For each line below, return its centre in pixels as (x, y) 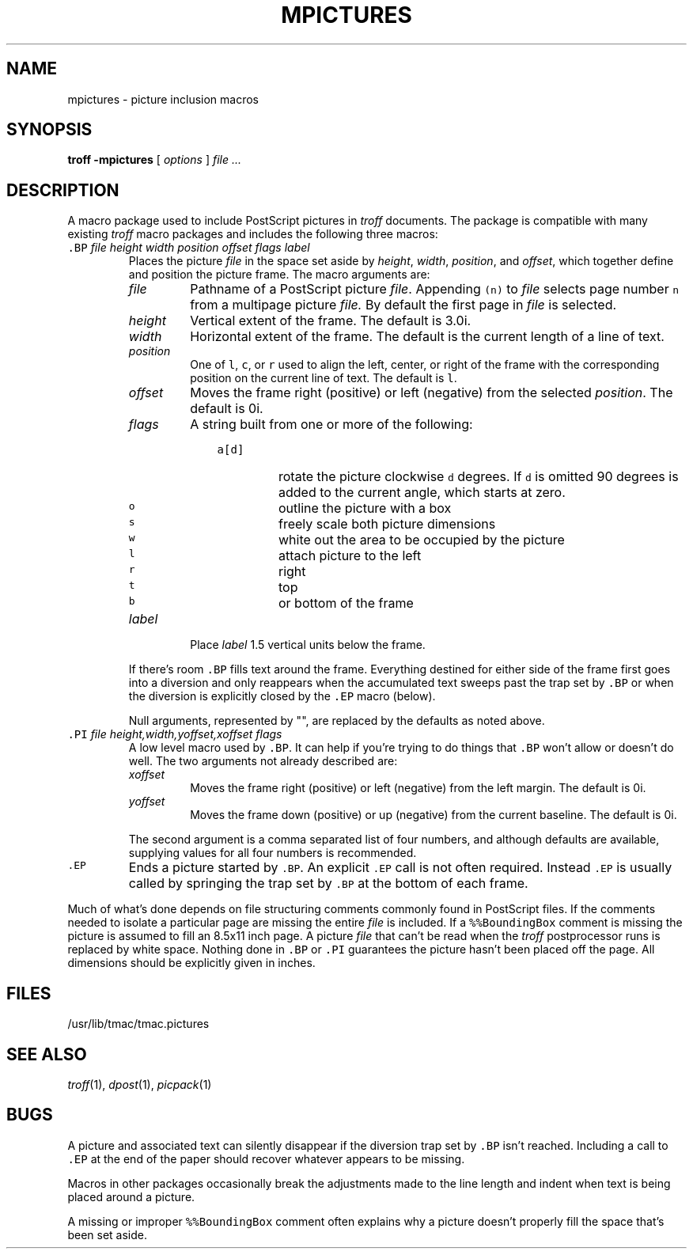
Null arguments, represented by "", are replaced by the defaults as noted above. (337, 721)
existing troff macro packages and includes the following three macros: (253, 234)
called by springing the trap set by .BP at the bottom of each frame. (328, 883)
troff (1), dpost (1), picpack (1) (140, 1084)
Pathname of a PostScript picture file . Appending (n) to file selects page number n (434, 289)
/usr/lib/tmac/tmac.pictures (138, 1024)
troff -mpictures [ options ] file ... (155, 160)
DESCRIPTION (63, 190)
